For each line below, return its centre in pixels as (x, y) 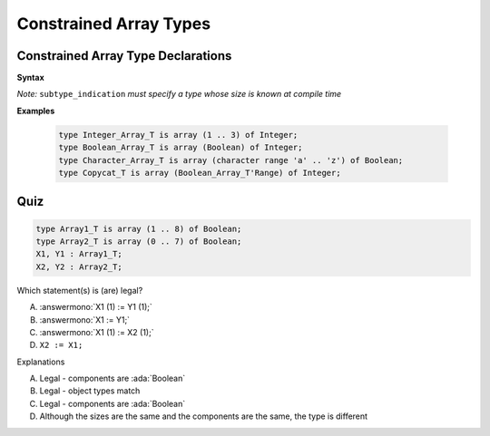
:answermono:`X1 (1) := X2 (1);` (97, 332)
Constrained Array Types (114, 24)
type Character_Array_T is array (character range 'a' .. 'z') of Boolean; (231, 160)
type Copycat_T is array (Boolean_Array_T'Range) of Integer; (200, 173)
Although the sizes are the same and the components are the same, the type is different (203, 416)
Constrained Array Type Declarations (124, 56)
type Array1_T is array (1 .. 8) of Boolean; (139, 228)
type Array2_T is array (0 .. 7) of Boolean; (139, 241)
